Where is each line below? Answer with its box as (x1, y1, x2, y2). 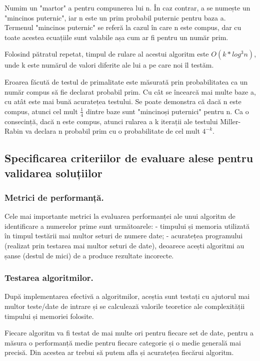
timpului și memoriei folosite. (4, 310, 94, 321)
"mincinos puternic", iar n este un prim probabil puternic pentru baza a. (4, 12, 226, 23)
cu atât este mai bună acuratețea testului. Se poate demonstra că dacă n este (4, 96, 241, 107)
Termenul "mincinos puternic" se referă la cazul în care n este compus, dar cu (4, 22, 241, 33)
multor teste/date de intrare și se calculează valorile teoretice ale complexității (4, 300, 245, 311)
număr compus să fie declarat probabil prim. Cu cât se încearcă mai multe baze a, (4, 86, 256, 97)
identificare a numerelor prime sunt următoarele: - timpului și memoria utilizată (4, 220, 250, 231)
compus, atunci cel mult (4, 106, 78, 116)
